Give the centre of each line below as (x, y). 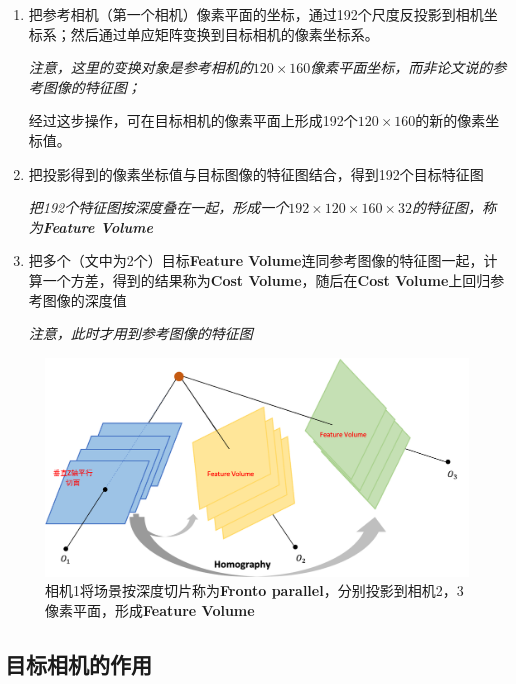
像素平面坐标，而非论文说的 (401, 67)
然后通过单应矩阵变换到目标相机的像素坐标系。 (224, 33)
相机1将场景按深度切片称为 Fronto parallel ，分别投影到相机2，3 (254, 590)
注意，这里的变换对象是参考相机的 (140, 67)
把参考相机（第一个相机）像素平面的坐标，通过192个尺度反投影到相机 (256, 14)
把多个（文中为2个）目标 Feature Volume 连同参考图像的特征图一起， (256, 260)
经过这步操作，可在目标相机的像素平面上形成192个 (193, 120)
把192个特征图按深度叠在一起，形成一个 (158, 207)
